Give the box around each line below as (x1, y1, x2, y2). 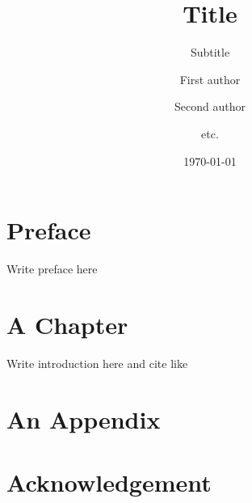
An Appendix (6, 402, 161, 435)
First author (179, 70, 241, 87)
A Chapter (6, 307, 128, 340)
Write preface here (6, 260, 98, 277)
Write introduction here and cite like (6, 354, 188, 371)
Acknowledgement (6, 465, 212, 498)
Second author (174, 98, 246, 115)
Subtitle (190, 44, 230, 61)
